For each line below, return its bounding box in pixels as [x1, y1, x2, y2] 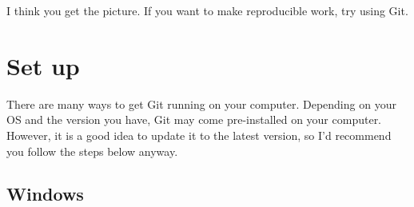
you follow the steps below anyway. [6, 142, 178, 159]
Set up [6, 49, 80, 82]
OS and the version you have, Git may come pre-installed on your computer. [6, 111, 382, 128]
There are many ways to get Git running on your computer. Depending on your [6, 95, 396, 112]
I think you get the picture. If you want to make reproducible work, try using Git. [6, 2, 408, 18]
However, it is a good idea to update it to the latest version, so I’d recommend [6, 126, 392, 143]
